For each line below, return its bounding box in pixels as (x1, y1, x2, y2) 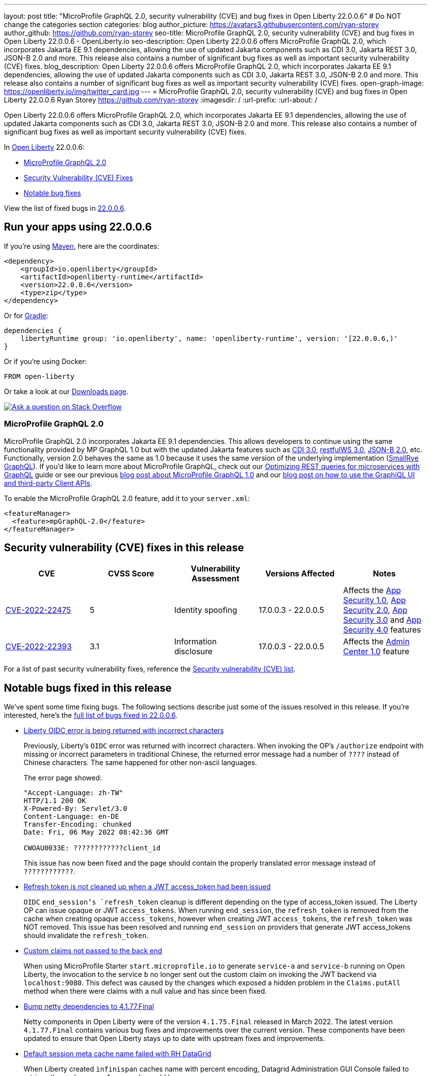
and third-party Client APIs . (4, 478, 92, 487)
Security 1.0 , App (343, 595, 406, 605)
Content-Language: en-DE (24, 812, 119, 821)
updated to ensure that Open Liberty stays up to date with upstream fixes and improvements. (24, 1034, 325, 1043)
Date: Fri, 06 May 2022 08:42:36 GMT (24, 828, 169, 837)
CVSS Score (108, 569, 154, 579)
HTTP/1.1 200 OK (24, 797, 86, 805)
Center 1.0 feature (343, 646, 409, 657)
